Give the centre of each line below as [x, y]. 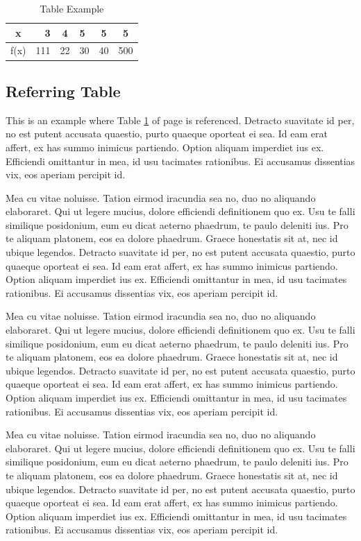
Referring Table [63, 91]
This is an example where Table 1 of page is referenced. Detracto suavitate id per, [180, 120]
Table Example [72, 8]
